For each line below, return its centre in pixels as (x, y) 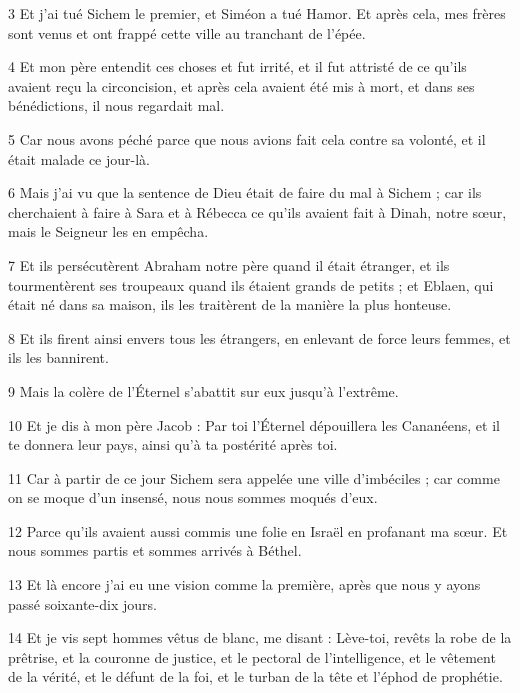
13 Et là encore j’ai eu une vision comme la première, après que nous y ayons (244, 584)
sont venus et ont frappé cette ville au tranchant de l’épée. (187, 32)
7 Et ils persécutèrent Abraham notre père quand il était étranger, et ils (229, 264)
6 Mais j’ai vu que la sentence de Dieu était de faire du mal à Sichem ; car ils (245, 192)
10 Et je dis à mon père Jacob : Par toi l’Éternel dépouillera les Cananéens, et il (254, 424)
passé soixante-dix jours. (82, 603)
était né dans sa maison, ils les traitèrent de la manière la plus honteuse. (230, 304)
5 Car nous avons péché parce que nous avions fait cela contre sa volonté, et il (247, 138)
